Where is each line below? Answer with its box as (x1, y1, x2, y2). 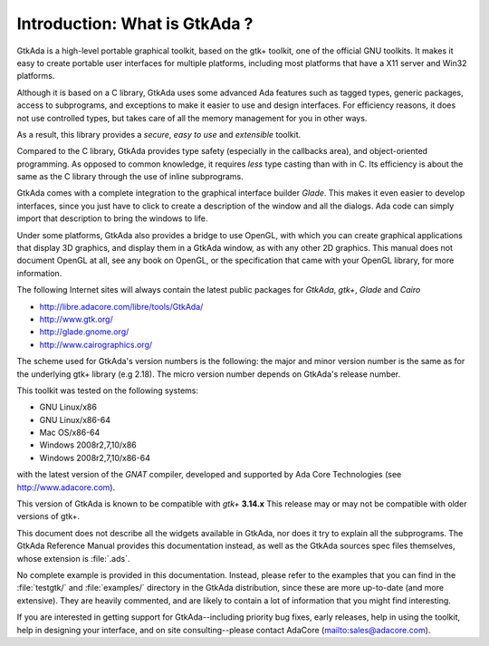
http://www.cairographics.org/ (39, 339, 153, 350)
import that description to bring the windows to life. (16, 213, 208, 224)
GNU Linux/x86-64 (39, 414, 111, 425)
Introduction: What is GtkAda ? (16, 14, 254, 34)
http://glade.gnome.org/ (39, 326, 129, 337)
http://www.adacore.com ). (16, 481, 116, 493)
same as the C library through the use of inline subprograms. (16, 171, 244, 182)
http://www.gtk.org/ (39, 313, 113, 324)
